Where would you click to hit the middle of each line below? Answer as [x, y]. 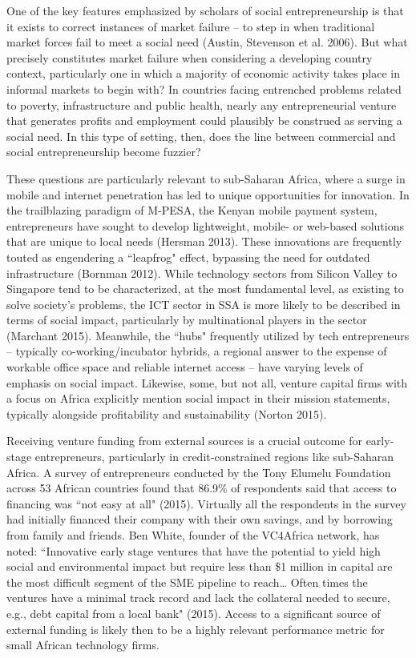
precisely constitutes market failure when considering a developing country [190, 57]
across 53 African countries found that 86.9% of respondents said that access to [202, 488]
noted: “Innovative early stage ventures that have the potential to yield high [194, 550]
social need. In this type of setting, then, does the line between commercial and [201, 136]
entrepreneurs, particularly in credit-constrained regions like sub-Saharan [214, 457]
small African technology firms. [83, 645]
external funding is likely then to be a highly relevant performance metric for [196, 629]
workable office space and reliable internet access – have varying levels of [185, 367]
